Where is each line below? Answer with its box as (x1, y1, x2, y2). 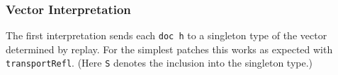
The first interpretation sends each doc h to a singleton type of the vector (6, 28, 327, 43)
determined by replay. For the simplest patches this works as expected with (6, 41, 333, 56)
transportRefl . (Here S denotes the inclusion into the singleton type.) (6, 55, 313, 70)
